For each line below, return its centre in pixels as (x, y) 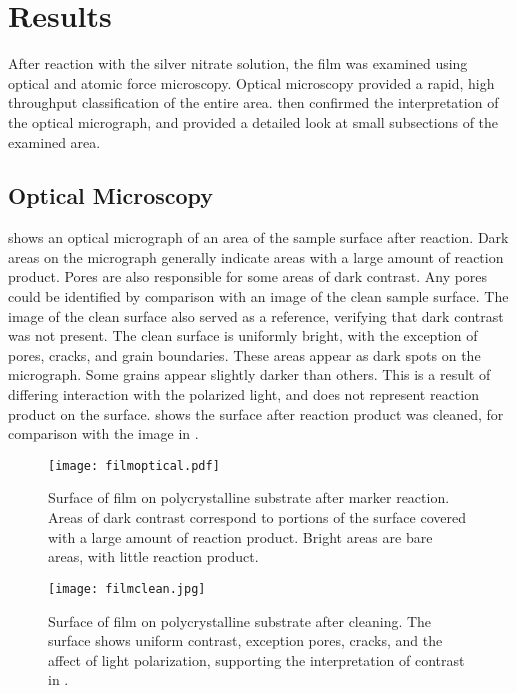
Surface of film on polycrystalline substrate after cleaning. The (240, 620)
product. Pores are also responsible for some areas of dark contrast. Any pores (248, 276)
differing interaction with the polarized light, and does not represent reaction (243, 394)
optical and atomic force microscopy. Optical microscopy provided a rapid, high (251, 82)
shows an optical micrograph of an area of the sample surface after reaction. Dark (258, 237)
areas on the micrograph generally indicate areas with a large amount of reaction (256, 256)
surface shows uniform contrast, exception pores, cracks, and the (245, 640)
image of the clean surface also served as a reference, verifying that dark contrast (256, 315)
